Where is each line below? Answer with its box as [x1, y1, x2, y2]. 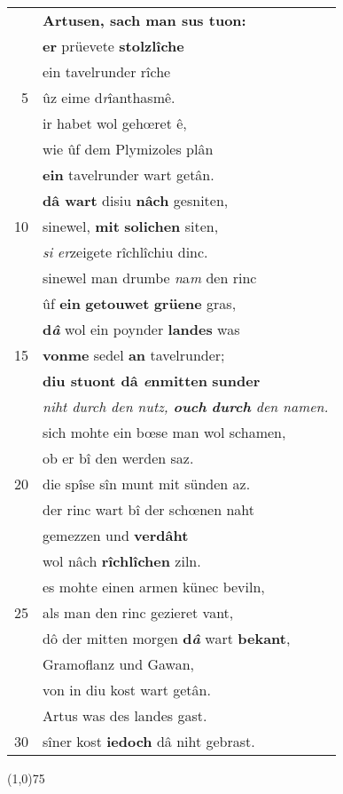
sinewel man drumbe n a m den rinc [43, 267, 257, 288]
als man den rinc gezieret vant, [43, 602, 234, 623]
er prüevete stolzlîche [43, 36, 184, 56]
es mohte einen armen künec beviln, [43, 576, 265, 597]
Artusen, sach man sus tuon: [43, 10, 246, 30]
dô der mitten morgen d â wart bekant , [43, 628, 291, 648]
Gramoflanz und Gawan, [43, 654, 194, 674]
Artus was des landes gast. [43, 705, 207, 726]
